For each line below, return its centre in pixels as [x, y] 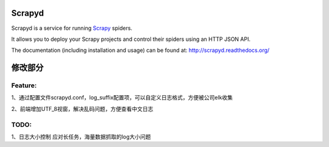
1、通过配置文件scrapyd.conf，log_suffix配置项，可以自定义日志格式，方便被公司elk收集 [122, 98]
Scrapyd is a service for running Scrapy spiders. [72, 28]
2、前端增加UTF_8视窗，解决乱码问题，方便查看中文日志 [82, 109]
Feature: [24, 85]
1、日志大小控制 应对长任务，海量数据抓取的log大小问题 [81, 137]
